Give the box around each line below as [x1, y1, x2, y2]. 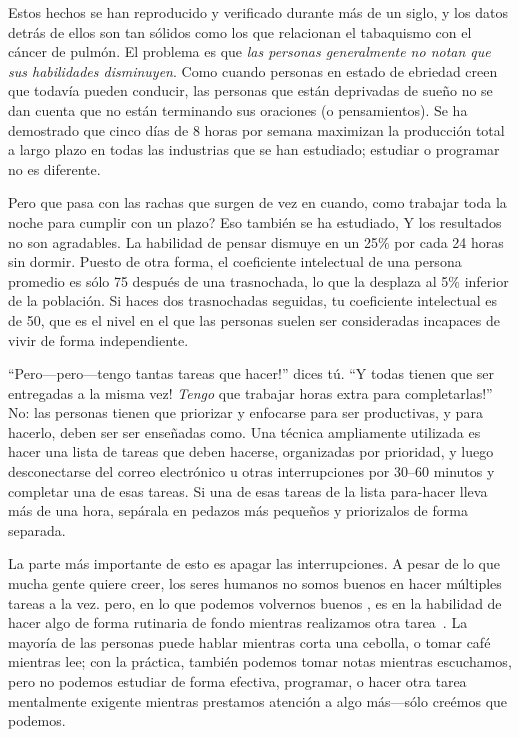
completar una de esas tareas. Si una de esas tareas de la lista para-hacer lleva [8, 480, 488, 501]
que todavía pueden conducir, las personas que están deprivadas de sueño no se [8, 80, 493, 101]
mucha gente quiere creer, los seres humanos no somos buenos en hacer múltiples [8, 573, 502, 594]
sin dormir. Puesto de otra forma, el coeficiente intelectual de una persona [8, 251, 462, 272]
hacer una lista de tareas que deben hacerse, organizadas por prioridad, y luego [8, 441, 494, 462]
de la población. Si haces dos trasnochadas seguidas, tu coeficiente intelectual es [8, 290, 497, 311]
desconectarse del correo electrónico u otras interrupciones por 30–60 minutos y [8, 461, 495, 482]
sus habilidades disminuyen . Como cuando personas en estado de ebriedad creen [8, 60, 498, 81]
